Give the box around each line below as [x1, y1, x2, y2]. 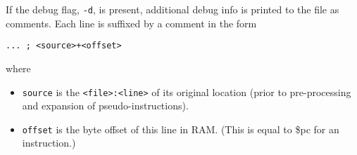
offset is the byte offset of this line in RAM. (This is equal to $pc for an [22, 121, 339, 136]
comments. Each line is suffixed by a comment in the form [6, 15, 257, 30]
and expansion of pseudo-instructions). [22, 98, 189, 113]
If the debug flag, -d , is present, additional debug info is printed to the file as [6, 2, 339, 16]
